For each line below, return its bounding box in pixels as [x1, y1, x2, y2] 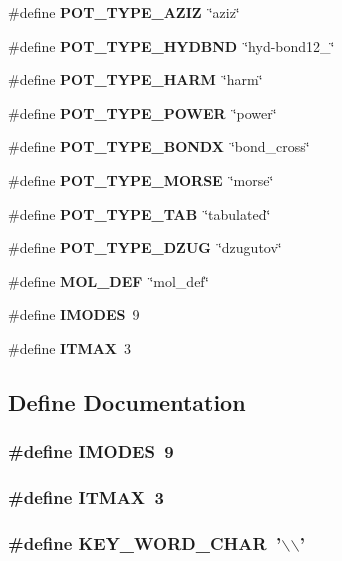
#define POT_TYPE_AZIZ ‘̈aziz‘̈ [8, 2, 240, 22]
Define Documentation [8, 386, 246, 417]
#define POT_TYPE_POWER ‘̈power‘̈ [8, 102, 277, 123]
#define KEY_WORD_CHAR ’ [8, 530, 282, 555]
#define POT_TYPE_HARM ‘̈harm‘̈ [8, 69, 263, 90]
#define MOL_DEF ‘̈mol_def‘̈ [8, 270, 209, 291]
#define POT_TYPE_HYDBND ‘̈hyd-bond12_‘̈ [8, 35, 335, 56]
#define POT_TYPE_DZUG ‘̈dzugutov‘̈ [8, 237, 282, 258]
